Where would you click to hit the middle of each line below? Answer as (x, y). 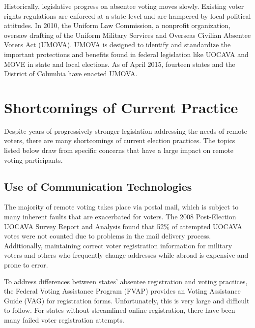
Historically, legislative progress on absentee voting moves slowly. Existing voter (124, 6)
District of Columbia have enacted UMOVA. (71, 74)
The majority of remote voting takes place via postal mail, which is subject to (121, 207)
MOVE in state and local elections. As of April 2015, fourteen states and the (120, 64)
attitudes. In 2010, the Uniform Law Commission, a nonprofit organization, (117, 25)
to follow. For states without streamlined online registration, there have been (120, 310)
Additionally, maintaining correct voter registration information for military (118, 245)
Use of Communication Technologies (98, 186)
